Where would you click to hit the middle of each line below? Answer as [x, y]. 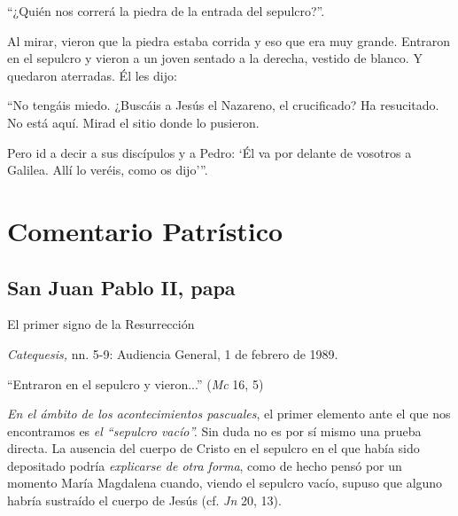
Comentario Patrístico [145, 230]
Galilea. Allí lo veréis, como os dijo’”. [108, 170]
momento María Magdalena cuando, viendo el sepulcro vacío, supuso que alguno [225, 483]
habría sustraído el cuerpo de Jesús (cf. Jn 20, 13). [144, 500]
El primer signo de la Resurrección [101, 324]
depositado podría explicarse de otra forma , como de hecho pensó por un [205, 465]
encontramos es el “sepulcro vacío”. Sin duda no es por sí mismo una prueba [214, 430]
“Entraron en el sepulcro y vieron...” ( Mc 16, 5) [136, 383]
